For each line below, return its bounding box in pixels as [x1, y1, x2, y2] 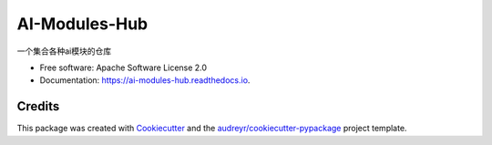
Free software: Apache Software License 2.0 [39, 62, 208, 73]
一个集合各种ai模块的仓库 [16, 46, 112, 57]
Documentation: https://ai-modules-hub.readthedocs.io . [39, 75, 251, 86]
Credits [16, 98, 60, 114]
